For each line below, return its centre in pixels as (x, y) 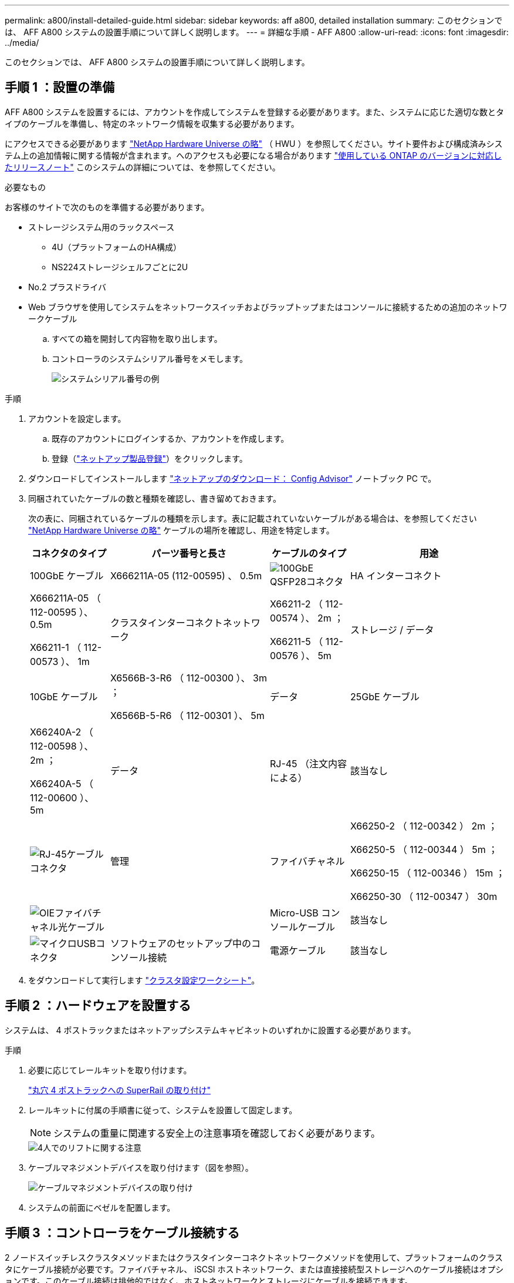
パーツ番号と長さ (189, 553)
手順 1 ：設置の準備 (60, 88)
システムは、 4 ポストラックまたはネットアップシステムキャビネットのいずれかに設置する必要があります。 (210, 1030)
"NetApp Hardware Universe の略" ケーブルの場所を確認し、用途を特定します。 (181, 530)
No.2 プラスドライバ (67, 287)
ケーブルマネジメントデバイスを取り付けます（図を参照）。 (141, 1167)
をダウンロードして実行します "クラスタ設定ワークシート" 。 (144, 980)
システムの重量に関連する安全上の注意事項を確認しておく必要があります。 (217, 1133)
